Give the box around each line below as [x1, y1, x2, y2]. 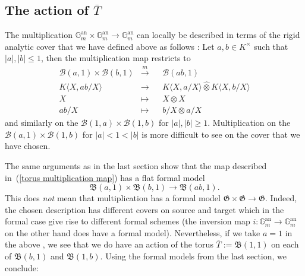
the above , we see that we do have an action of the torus [5, 238, 213, 250]
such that [254, 40, 288, 52]
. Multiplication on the [207, 116, 291, 129]
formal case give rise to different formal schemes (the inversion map [5, 215, 250, 227]
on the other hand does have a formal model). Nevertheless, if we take [5, 226, 260, 239]
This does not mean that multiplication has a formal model [5, 192, 221, 204]
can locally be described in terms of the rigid [137, 28, 300, 41]
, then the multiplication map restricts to [40, 52, 191, 64]
